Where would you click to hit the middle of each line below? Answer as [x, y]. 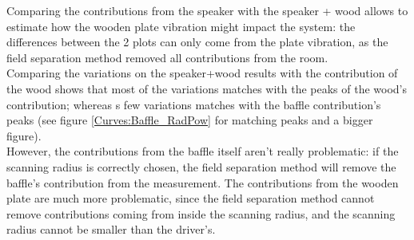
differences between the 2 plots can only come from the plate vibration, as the [197, 42]
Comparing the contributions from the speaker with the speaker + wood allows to [207, 10]
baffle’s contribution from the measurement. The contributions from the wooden [203, 182]
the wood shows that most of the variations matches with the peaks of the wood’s [207, 88]
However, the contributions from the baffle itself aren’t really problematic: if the [203, 151]
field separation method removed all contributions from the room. [167, 57]
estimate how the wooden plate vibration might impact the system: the [181, 26]
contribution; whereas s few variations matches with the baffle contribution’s [194, 104]
